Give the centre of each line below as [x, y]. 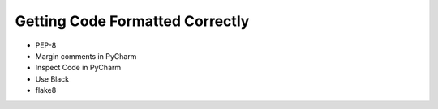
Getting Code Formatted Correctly [132, 21]
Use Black [52, 79]
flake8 [46, 90]
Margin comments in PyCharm [86, 56]
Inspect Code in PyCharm [78, 68]
